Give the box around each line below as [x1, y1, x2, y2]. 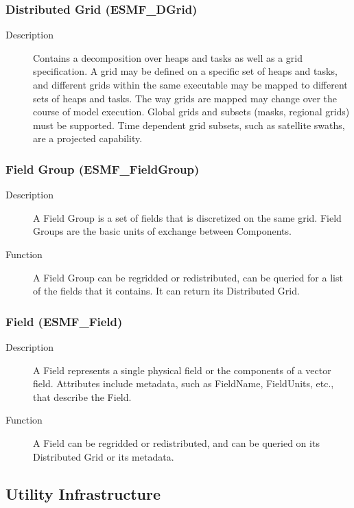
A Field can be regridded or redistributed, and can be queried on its [33, 435, 320, 450]
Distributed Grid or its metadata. [33, 449, 174, 463]
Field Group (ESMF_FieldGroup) [5, 160, 200, 177]
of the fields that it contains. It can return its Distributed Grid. [33, 284, 300, 298]
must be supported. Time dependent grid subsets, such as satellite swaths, [33, 117, 345, 132]
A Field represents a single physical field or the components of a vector [33, 362, 331, 377]
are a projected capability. [33, 131, 143, 146]
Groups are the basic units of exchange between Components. [33, 224, 292, 238]
